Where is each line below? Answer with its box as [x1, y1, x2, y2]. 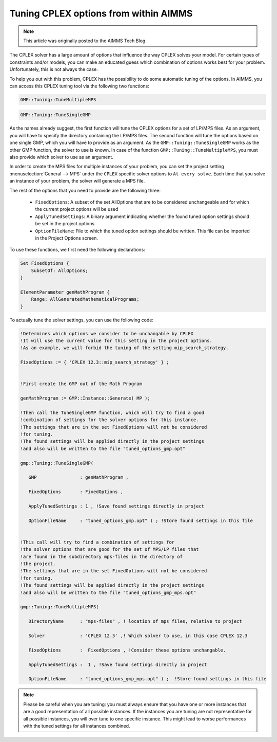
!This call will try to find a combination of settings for [20, 539, 175, 545]
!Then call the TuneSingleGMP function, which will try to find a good [20, 409, 205, 415]
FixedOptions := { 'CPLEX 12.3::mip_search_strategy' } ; [20, 359, 169, 365]
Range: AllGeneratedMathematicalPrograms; [31, 296, 140, 302]
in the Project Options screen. [35, 234, 98, 241]
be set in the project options [35, 221, 95, 227]
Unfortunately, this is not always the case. [9, 66, 98, 73]
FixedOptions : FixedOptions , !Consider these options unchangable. [28, 647, 226, 653]
